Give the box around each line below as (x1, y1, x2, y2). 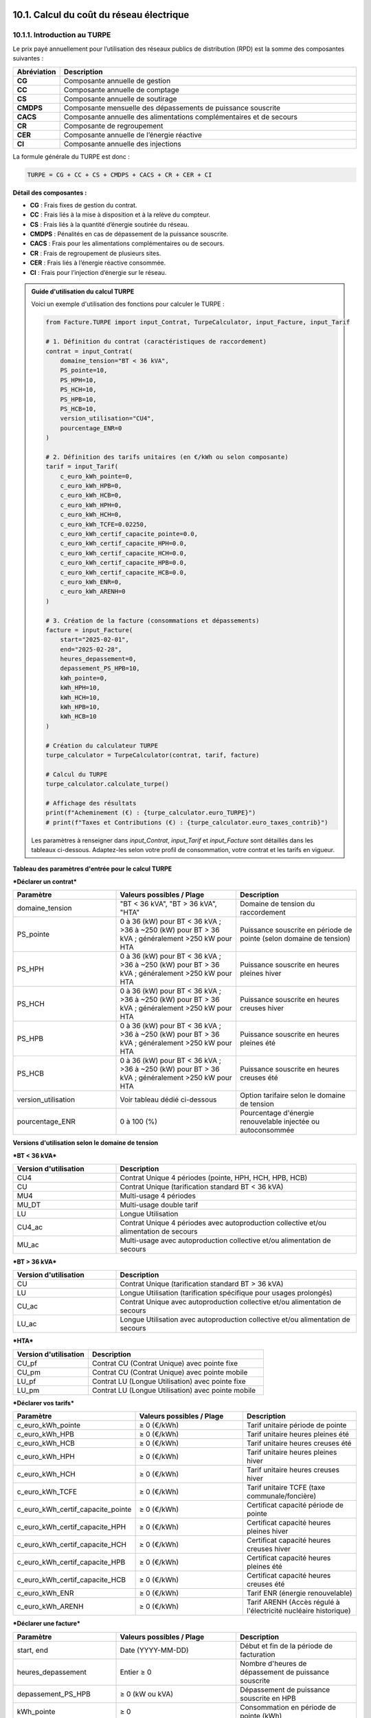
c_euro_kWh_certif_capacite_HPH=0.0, (60, 539, 188, 548)
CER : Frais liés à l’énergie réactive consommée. (30, 258, 166, 267)
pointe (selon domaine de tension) (240, 934, 350, 944)
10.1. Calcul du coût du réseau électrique (12, 9, 190, 21)
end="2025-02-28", (60, 645, 122, 653)
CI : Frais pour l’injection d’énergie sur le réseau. (30, 268, 167, 276)
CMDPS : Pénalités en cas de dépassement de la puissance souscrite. (30, 230, 229, 238)
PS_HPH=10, (60, 376, 97, 384)
